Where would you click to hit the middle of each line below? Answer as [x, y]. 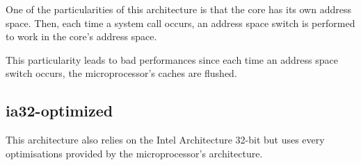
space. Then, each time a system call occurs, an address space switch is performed [180, 23]
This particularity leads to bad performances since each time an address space [172, 59]
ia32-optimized [59, 111]
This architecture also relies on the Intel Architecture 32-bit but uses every [165, 140]
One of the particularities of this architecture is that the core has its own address [178, 9]
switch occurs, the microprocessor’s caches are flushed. [121, 73]
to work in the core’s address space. [81, 36]
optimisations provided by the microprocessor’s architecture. [134, 153]
